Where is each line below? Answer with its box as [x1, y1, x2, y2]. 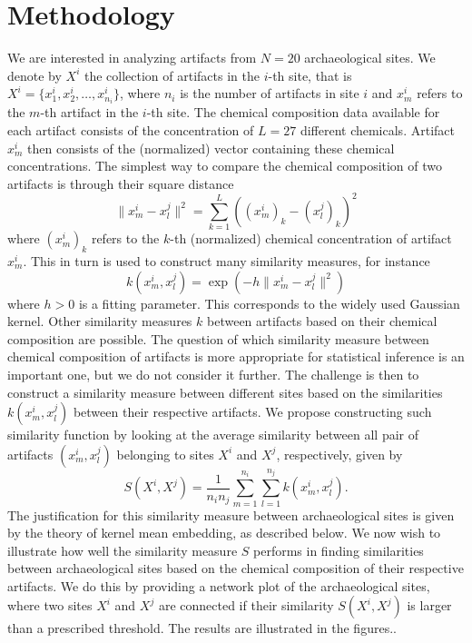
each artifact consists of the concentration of [7, 121, 254, 139]
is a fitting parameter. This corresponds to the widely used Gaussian [78, 293, 460, 312]
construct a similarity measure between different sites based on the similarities [7, 382, 443, 401]
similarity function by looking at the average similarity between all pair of [7, 425, 418, 444]
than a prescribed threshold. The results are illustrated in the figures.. [7, 618, 397, 638]
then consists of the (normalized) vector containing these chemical [27, 138, 395, 157]
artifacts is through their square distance [7, 173, 234, 193]
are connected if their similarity [158, 596, 334, 615]
